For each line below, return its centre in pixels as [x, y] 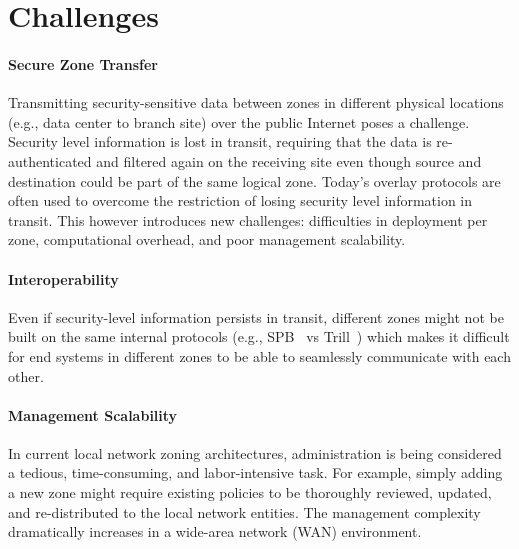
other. [26, 375]
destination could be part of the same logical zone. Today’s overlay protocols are [254, 180]
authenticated [50, 160]
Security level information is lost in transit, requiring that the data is [220, 141]
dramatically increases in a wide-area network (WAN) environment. [215, 531]
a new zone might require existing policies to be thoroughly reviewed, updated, [250, 492]
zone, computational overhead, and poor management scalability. [207, 239]
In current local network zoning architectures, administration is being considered [255, 452]
